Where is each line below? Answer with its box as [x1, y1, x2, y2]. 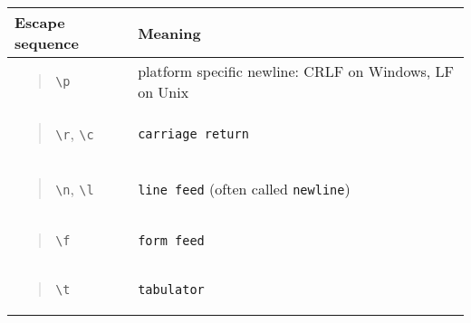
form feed [138, 233, 205, 248]
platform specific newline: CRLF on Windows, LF [138, 61, 455, 81]
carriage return [138, 126, 249, 141]
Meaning [138, 22, 201, 43]
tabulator [138, 282, 205, 297]
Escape [14, 12, 65, 33]
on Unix [138, 81, 189, 102]
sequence [14, 33, 79, 53]
